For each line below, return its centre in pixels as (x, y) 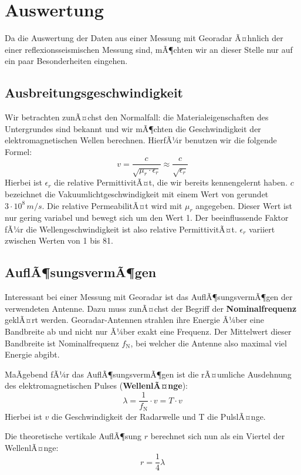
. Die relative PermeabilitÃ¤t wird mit (112, 205)
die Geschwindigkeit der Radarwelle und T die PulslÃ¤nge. (159, 416)
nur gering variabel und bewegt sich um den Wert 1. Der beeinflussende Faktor (147, 218)
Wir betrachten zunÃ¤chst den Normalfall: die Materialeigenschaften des (137, 117)
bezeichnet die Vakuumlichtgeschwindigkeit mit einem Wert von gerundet (137, 193)
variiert (262, 229)
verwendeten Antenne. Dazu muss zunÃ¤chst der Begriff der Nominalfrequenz (151, 308)
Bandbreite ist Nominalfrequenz (62, 343)
